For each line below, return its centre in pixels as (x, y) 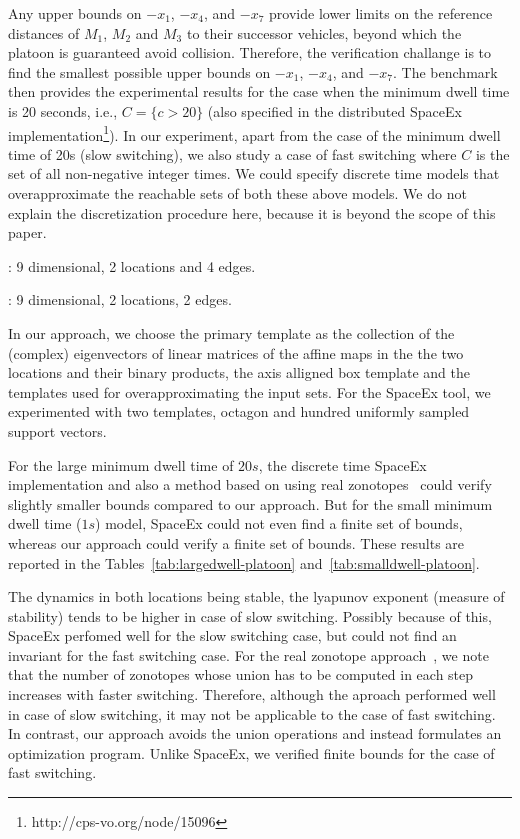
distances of (44, 32)
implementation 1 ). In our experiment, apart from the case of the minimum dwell (254, 133)
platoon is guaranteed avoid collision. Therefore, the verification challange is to (250, 52)
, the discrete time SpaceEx (342, 464)
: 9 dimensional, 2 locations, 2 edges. (120, 299)
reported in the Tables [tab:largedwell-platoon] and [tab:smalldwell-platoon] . (244, 562)
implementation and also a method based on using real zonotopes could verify (250, 484)
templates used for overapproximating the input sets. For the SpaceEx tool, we (249, 391)
